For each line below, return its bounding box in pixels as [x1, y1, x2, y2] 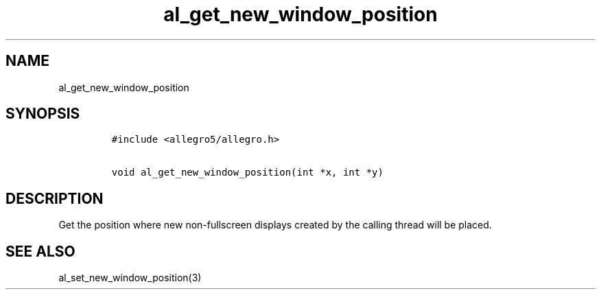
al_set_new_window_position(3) [58, 272, 202, 284]
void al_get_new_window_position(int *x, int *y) [111, 167, 384, 178]
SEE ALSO [5, 242, 75, 260]
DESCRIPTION [5, 189, 104, 207]
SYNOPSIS [5, 105, 80, 123]
